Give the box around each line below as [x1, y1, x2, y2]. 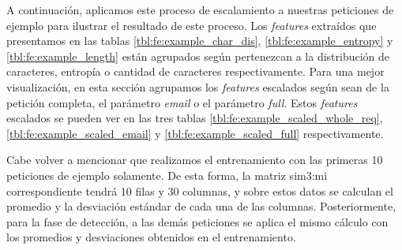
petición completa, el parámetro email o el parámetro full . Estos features [6, 94, 358, 110]
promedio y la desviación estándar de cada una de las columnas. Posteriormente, [6, 198, 396, 215]
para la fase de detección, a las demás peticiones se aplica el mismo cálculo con [6, 213, 389, 229]
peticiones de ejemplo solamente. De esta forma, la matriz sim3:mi [6, 166, 328, 183]
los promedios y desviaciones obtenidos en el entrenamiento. [6, 229, 296, 245]
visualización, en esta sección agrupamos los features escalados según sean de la [6, 78, 389, 95]
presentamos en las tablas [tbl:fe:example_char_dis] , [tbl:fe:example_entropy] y [6, 32, 393, 49]
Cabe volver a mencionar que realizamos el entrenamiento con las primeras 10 [6, 151, 383, 168]
